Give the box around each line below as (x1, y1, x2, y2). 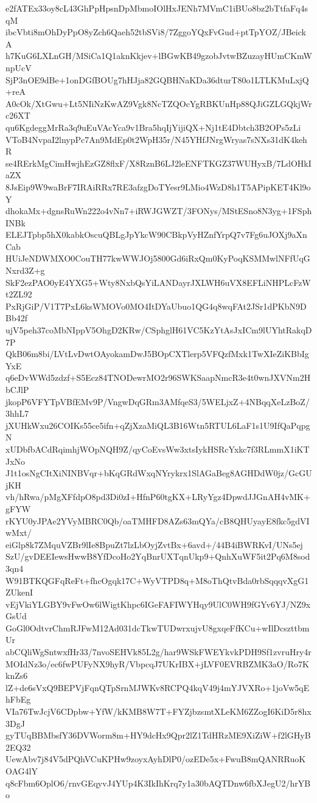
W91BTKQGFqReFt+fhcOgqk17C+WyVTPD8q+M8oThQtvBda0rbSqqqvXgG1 (5, 574, 309, 586)
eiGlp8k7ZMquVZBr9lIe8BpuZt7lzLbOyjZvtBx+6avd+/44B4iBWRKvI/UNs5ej (5, 538, 303, 551)
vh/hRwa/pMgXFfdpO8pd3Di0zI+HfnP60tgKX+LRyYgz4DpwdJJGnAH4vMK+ (5, 490, 310, 503)
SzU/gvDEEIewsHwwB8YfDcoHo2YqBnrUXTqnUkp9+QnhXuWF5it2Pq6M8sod (5, 550, 310, 563)
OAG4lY (5, 765, 38, 777)
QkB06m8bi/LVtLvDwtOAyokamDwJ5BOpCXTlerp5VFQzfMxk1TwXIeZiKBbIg (5, 347, 309, 360)
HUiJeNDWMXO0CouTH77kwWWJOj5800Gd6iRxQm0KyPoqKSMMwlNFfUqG (5, 252, 310, 265)
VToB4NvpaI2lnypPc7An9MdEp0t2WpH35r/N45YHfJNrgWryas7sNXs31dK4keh (5, 133, 307, 145)
